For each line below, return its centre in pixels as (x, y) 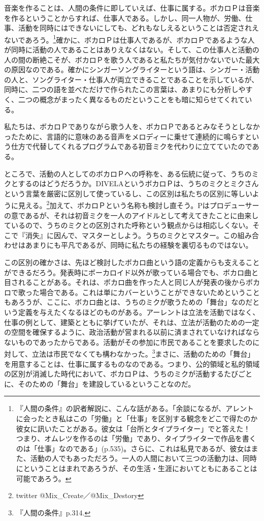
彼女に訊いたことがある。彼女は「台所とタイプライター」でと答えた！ (133, 428)
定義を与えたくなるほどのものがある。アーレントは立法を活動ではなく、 (139, 312)
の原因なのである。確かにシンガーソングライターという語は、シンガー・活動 (132, 69)
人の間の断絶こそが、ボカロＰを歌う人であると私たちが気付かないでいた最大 (132, 59)
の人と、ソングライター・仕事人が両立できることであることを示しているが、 (131, 79)
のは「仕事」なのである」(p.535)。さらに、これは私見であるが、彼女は (134, 448)
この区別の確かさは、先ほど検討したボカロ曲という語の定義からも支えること (132, 262)
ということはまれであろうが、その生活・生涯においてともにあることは (140, 468)
